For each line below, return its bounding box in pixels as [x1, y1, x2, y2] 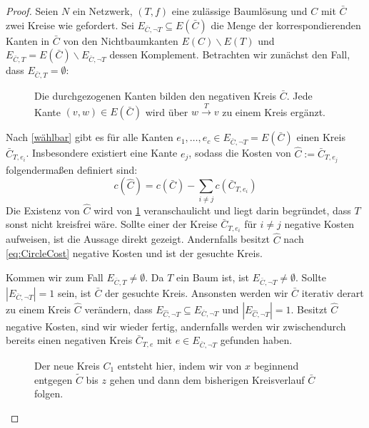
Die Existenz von [6, 202, 80, 217]
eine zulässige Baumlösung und [171, 4, 308, 18]
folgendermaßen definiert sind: [6, 162, 138, 177]
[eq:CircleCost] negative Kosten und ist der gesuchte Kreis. [6, 246, 263, 261]
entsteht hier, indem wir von [117, 357, 242, 372]
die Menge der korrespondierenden [211, 17, 361, 32]
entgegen [34, 372, 73, 387]
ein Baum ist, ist [176, 269, 249, 284]
